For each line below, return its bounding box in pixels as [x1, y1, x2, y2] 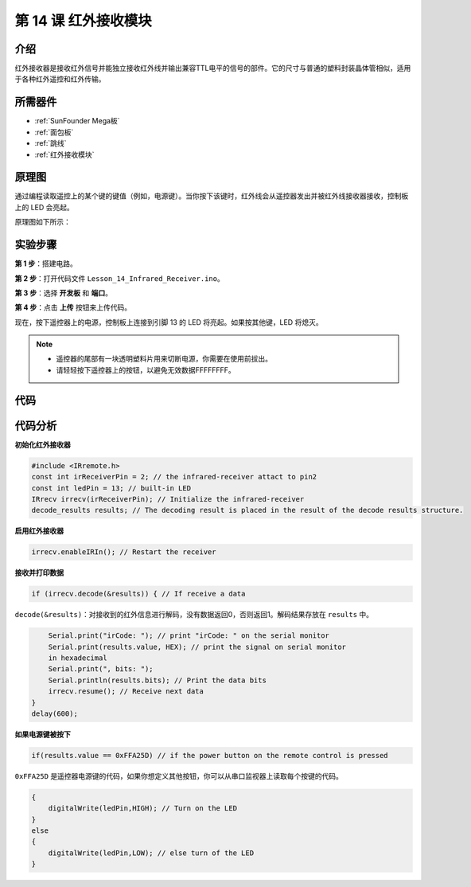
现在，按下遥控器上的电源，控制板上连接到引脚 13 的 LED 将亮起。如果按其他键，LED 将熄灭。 [14, 317, 323, 326]
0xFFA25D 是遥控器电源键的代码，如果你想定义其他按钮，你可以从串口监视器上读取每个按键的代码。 [14, 771, 344, 780]
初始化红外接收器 [14, 440, 71, 449]
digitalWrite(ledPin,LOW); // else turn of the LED [48, 848, 255, 858]
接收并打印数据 [14, 568, 64, 577]
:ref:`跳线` [34, 139, 67, 148]
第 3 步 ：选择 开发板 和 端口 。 [14, 287, 113, 298]
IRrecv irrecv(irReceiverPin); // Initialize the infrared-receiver [31, 494, 305, 503]
